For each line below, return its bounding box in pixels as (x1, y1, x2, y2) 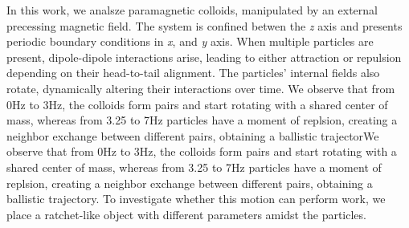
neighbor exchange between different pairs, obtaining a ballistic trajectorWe (6, 127, 379, 144)
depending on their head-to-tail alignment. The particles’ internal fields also (6, 64, 380, 81)
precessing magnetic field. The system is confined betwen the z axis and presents (6, 17, 403, 34)
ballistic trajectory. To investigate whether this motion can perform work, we (6, 190, 386, 207)
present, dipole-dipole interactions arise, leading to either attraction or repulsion (6, 48, 402, 65)
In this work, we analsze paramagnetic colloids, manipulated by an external (6, 2, 378, 18)
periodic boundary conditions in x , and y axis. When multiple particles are (6, 33, 374, 50)
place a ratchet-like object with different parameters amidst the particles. (6, 206, 366, 222)
